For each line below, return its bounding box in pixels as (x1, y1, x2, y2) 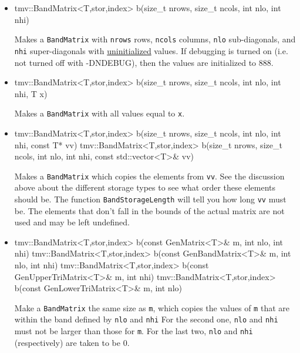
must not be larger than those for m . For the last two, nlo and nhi (14, 325, 253, 337)
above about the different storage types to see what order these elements (14, 181, 275, 194)
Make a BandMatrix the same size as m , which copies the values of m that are (14, 301, 289, 314)
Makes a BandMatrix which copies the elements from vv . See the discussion (14, 169, 285, 182)
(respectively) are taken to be (14, 336, 120, 348)
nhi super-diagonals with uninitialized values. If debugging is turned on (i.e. (14, 44, 288, 56)
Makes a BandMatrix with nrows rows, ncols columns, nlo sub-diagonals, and (14, 33, 296, 45)
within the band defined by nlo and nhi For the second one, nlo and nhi (14, 313, 278, 325)
